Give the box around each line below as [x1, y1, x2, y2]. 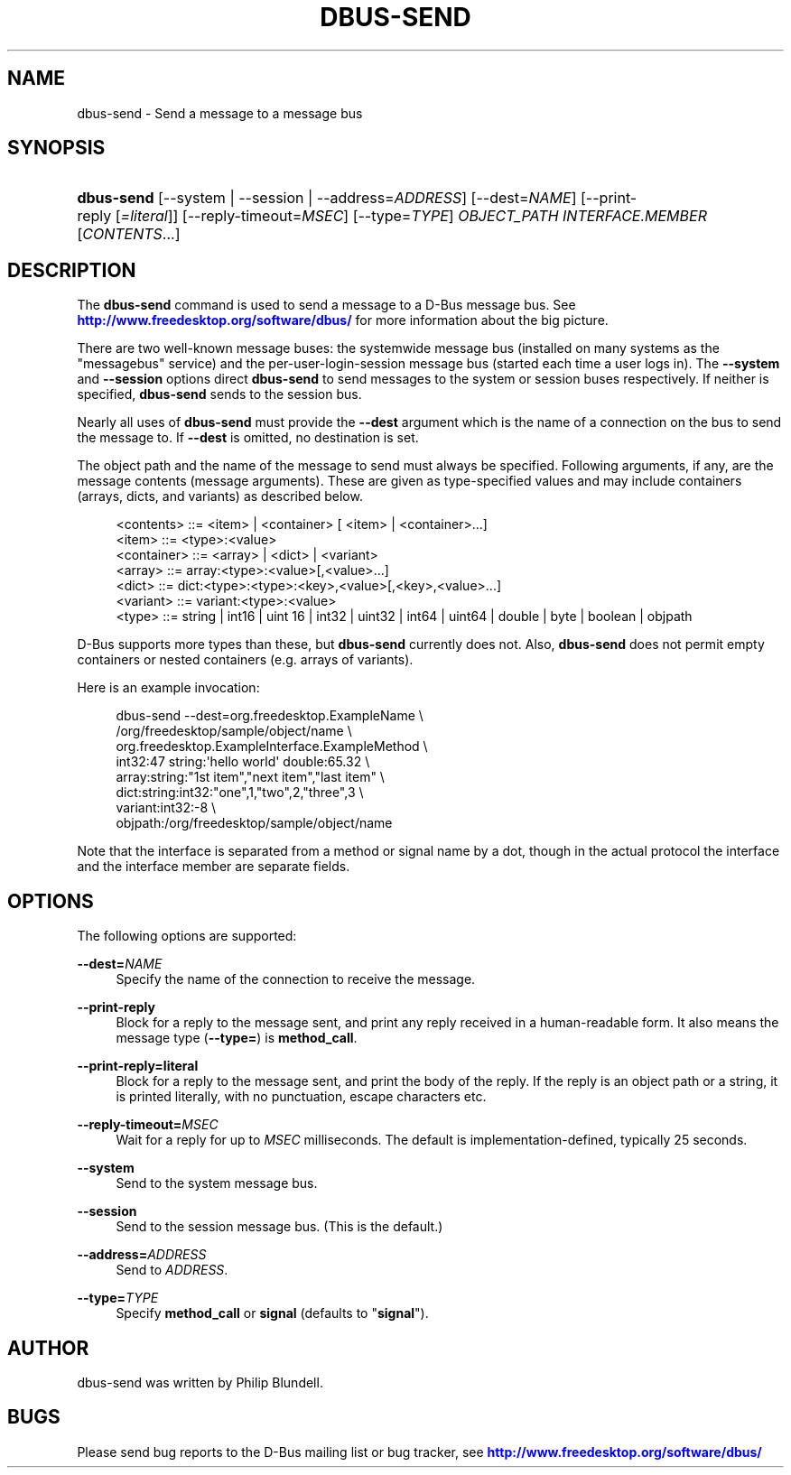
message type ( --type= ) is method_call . [116, 1030, 358, 1046]
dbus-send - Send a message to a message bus [77, 105, 363, 121]
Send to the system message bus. [116, 1175, 318, 1192]
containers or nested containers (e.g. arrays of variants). [77, 652, 414, 668]
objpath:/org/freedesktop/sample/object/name [116, 815, 393, 831]
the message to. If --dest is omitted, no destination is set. [77, 430, 419, 446]
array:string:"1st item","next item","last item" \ [116, 769, 385, 785]
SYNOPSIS [7, 136, 106, 160]
